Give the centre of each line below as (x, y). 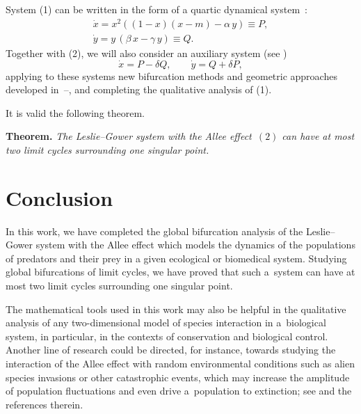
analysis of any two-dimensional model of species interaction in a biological (166, 323)
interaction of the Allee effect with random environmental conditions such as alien (180, 363)
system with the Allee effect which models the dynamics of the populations (195, 245)
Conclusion (59, 197)
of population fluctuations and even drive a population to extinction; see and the (179, 391)
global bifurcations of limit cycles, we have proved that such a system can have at (180, 272)
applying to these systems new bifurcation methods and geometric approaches (171, 75)
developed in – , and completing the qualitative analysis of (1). (139, 89)
